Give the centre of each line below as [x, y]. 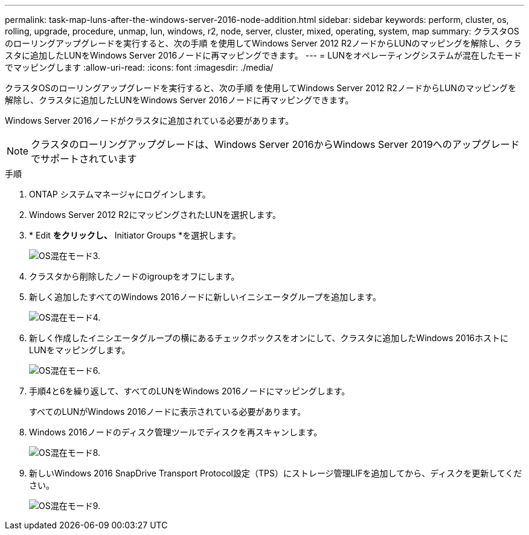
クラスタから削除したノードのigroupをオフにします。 [134, 276]
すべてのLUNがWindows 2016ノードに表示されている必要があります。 [168, 412]
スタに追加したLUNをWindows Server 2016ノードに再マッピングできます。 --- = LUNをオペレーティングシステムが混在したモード [263, 55]
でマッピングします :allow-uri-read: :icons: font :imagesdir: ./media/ [139, 67]
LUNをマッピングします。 [80, 350]
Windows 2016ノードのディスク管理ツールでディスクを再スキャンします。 [176, 432]
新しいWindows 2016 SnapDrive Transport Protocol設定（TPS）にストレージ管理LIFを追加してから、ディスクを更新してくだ [276, 473]
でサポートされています [84, 159]
